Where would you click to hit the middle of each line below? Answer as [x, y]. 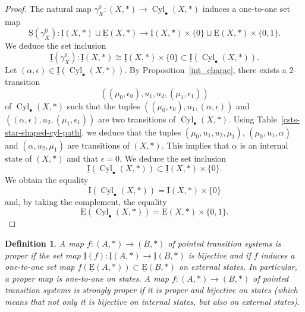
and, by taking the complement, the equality [86, 201]
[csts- [290, 119]
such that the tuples [103, 105]
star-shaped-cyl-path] [43, 132]
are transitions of [98, 145]
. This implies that [195, 145]
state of [18, 158]
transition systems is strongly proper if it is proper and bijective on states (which [151, 290]
